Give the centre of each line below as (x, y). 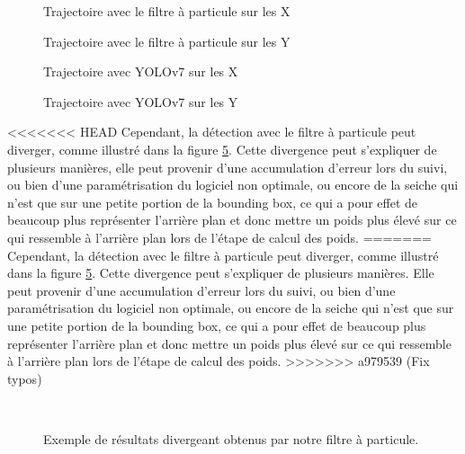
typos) (25, 378)
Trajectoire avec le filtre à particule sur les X (167, 11)
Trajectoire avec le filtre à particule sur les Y (167, 41)
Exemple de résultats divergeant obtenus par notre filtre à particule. (231, 438)
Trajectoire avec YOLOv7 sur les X (141, 71)
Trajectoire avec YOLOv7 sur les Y (141, 101)
